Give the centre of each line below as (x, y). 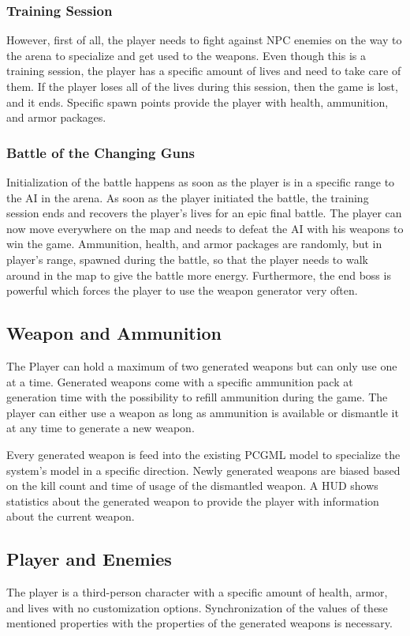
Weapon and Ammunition (114, 333)
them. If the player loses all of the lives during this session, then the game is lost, (202, 86)
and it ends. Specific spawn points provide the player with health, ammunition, (198, 102)
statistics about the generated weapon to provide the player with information (193, 501)
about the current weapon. (71, 516)
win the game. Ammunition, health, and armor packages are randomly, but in (194, 244)
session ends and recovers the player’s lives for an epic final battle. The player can (204, 213)
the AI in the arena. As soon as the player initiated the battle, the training (188, 197)
